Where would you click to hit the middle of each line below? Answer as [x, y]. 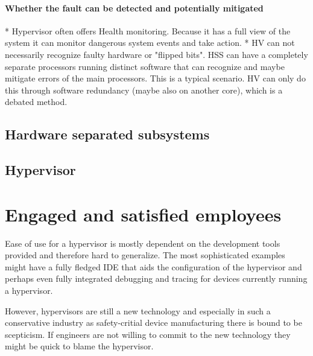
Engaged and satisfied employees [143, 214]
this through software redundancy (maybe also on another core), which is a [144, 90]
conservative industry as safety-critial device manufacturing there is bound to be [153, 323]
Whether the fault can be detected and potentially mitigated [134, 8]
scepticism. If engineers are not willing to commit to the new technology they [148, 334]
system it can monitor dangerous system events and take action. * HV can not [150, 43]
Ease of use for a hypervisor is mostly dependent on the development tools [143, 243]
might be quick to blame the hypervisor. [79, 346]
